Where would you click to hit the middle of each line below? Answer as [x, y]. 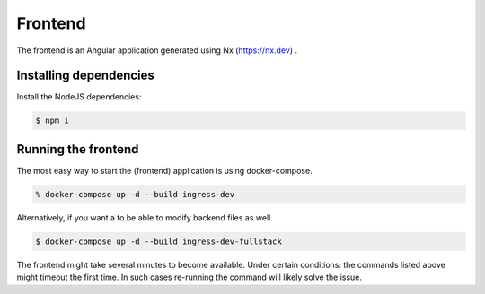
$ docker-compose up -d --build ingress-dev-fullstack [159, 241]
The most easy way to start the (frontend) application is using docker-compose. [165, 170]
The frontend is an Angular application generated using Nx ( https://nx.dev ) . [157, 50]
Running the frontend [78, 149]
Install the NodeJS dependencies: [79, 97]
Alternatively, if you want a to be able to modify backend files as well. [145, 217]
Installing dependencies [85, 76]
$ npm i [52, 121]
